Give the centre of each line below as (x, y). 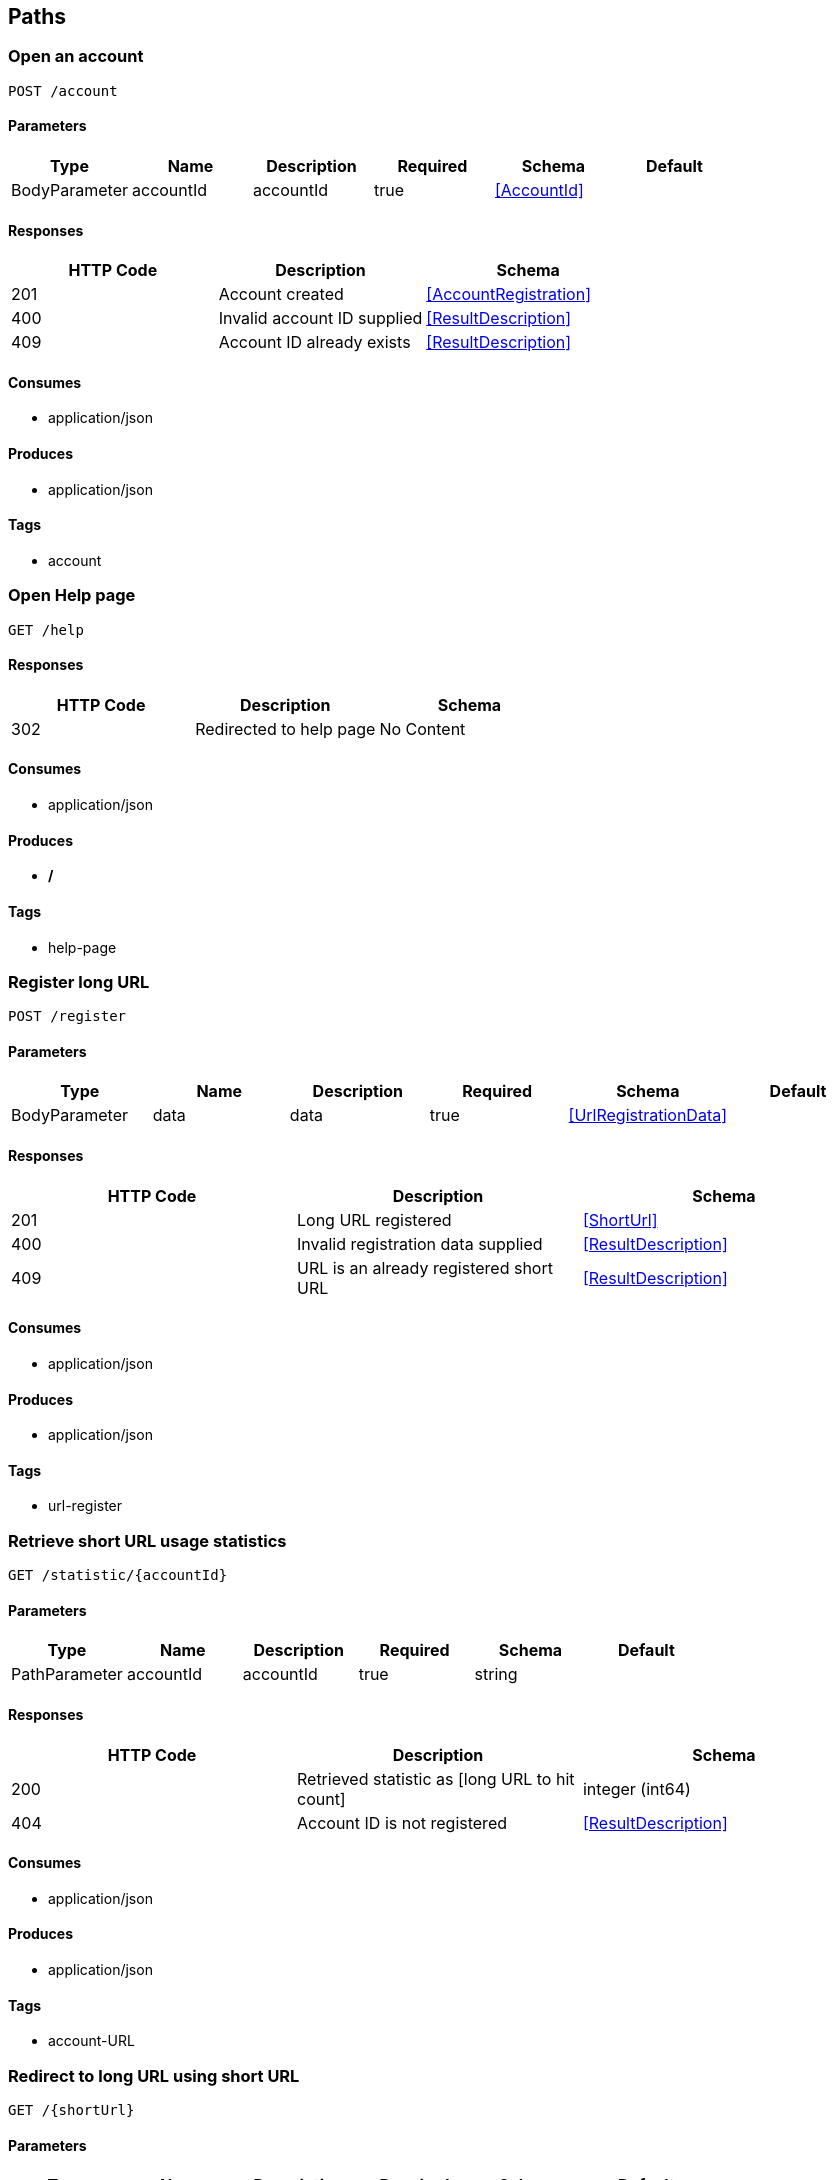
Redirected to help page (285, 728)
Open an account (76, 56)
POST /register (67, 1016)
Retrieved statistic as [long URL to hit (435, 1778)
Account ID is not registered (401, 1822)
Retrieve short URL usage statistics (147, 1540)
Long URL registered (374, 1219)
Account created (281, 294)
